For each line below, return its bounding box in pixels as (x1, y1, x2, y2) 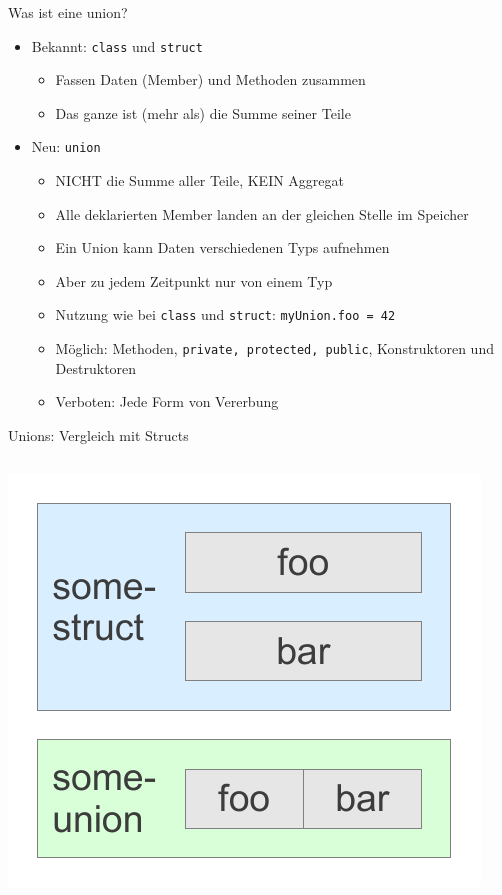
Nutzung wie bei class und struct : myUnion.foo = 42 (55, 304, 396, 325)
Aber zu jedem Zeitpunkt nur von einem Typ (55, 270, 333, 291)
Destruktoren (55, 357, 137, 378)
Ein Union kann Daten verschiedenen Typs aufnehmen (55, 237, 390, 258)
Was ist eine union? (8, 2, 128, 22)
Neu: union (31, 136, 101, 157)
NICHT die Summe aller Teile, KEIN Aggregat (55, 170, 345, 191)
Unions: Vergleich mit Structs (8, 424, 189, 445)
